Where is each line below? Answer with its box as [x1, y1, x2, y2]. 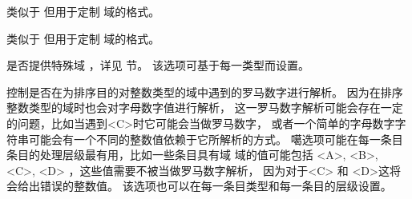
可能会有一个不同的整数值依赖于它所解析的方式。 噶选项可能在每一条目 [28, 130, 403, 147]
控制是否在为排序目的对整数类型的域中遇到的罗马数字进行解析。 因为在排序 [6, 83, 403, 100]
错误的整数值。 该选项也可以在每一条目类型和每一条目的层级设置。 [39, 177, 392, 194]
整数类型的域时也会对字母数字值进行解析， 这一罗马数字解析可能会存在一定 [6, 99, 403, 116]
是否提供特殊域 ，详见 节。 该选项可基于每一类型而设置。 [6, 57, 309, 74]
